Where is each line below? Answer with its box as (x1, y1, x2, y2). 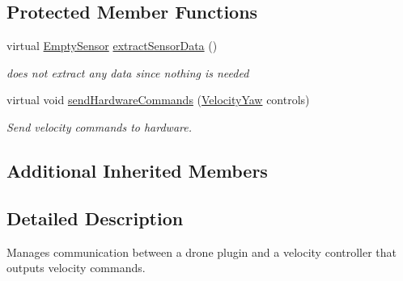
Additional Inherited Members (6, 157, 268, 182)
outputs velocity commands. (6, 259, 146, 276)
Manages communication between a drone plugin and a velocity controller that (6, 243, 397, 260)
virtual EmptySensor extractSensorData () (6, 37, 218, 54)
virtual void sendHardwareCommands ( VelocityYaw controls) (6, 91, 310, 108)
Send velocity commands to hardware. (6, 118, 192, 135)
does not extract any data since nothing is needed (6, 64, 249, 81)
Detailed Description (6, 205, 184, 230)
